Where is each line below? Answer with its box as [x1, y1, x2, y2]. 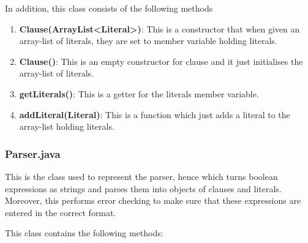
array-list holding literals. [19, 120, 115, 133]
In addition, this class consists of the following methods [5, 2, 213, 14]
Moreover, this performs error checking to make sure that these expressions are [5, 194, 301, 207]
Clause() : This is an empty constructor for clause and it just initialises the [19, 54, 303, 67]
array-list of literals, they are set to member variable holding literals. [19, 34, 277, 47]
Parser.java [5, 146, 61, 161]
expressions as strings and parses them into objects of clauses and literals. [5, 182, 282, 195]
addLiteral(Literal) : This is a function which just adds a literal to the [19, 108, 290, 121]
